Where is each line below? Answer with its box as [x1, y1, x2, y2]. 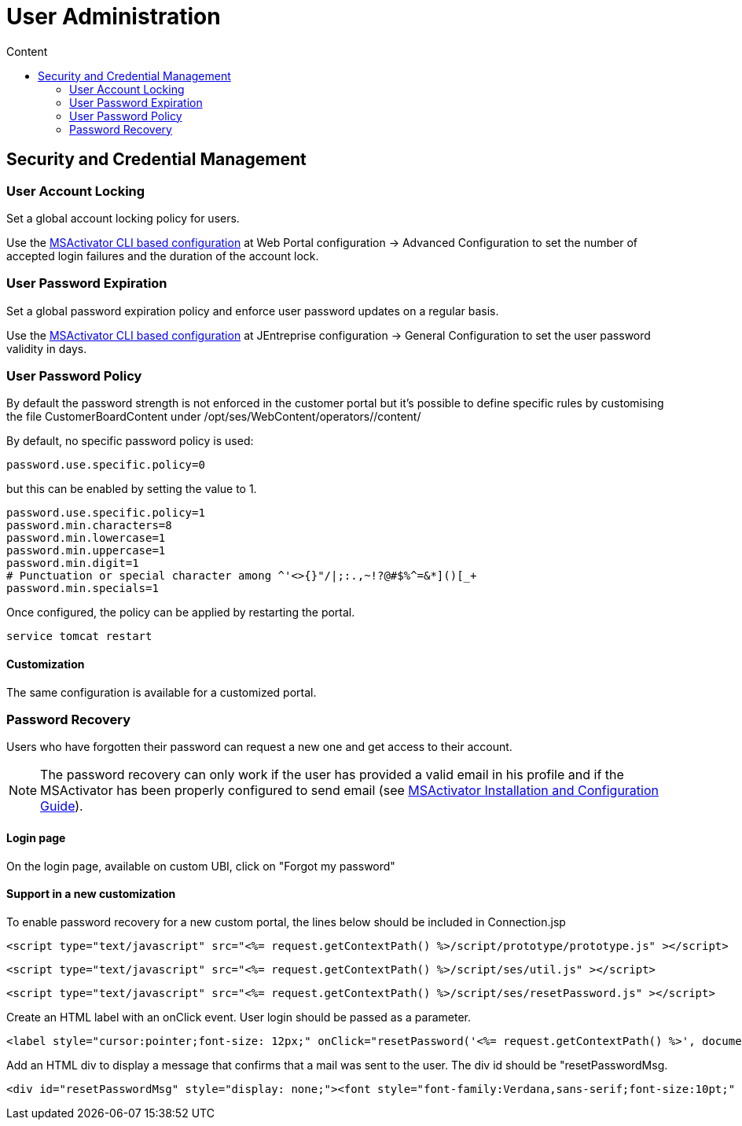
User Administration [6, 3, 221, 30]
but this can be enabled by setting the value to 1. [6, 482, 257, 496]
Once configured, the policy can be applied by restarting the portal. [6, 605, 355, 620]
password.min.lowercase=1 [6, 532, 166, 545]
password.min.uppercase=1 [6, 544, 166, 557]
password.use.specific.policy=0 [6, 458, 205, 472]
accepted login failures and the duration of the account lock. [6, 248, 319, 263]
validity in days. [6, 341, 87, 355]
